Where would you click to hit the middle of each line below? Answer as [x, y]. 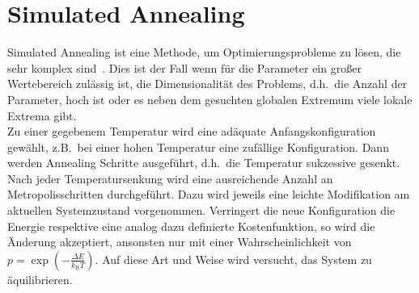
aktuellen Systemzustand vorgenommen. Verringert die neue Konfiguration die [201, 210]
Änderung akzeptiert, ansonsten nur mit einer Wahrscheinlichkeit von [180, 242]
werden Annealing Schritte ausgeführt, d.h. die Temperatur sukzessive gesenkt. [204, 163]
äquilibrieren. [40, 279]
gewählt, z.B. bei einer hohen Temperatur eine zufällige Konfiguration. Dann [198, 146]
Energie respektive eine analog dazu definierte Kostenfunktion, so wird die [191, 226]
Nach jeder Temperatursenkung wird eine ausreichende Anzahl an [170, 178]
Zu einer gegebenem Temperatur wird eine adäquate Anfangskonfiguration [192, 131]
